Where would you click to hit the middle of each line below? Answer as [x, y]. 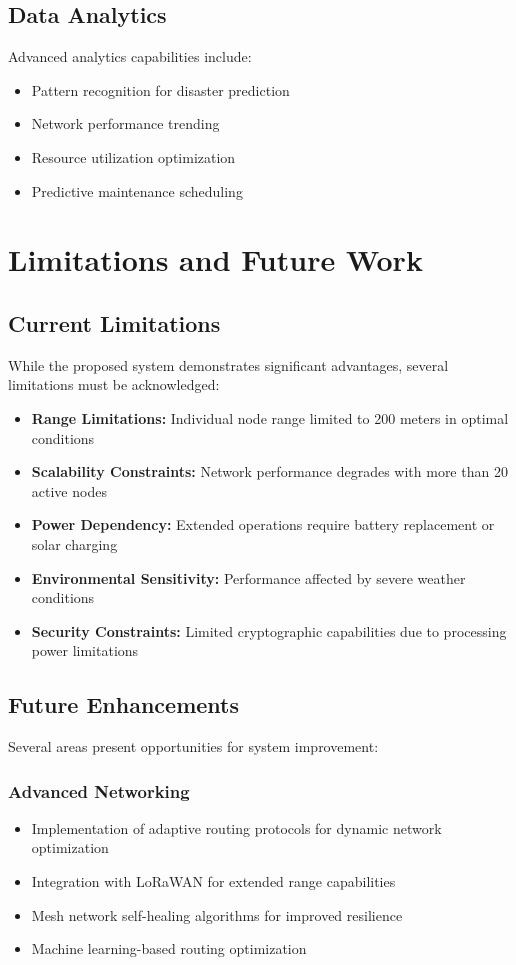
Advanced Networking [99, 790]
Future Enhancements [123, 704]
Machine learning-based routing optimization [169, 948]
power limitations [85, 650]
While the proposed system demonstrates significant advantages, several [228, 364]
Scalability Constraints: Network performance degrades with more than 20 [269, 471]
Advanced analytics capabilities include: [130, 56]
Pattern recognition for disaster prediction [160, 89]
